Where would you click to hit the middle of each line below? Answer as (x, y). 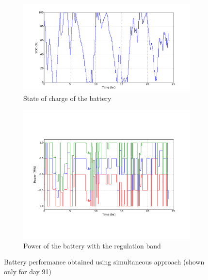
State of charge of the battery (67, 98)
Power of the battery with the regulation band (92, 245)
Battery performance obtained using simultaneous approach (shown (104, 262)
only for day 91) (28, 272)
